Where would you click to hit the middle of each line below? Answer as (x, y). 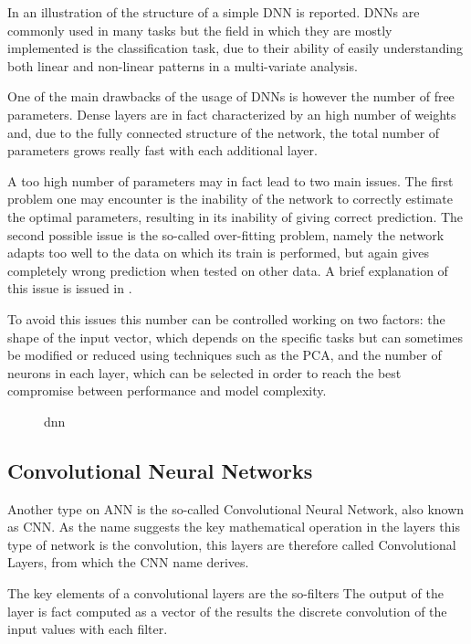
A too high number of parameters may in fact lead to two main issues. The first (230, 180)
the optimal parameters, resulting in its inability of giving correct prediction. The (235, 216)
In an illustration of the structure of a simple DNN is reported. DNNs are (214, 12)
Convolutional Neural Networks (160, 470)
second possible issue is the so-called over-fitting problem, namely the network (226, 234)
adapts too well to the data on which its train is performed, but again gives (219, 253)
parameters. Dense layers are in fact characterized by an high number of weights (232, 114)
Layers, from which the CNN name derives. (128, 562)
